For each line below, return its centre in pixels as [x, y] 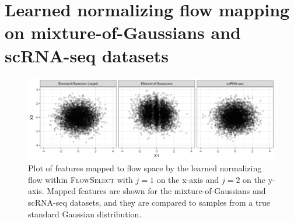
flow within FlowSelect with [80, 179]
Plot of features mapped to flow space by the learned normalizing [145, 168]
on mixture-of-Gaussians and [123, 32]
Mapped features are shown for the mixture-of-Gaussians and [156, 191]
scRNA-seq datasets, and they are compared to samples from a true [149, 202]
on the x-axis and [188, 179]
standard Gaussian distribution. [85, 214]
